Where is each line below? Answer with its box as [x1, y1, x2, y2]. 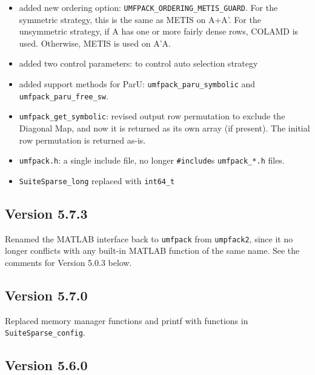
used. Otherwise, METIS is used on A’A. [19, 36, 171, 49]
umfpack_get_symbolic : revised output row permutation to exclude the [19, 110, 285, 122]
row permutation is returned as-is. [19, 133, 146, 146]
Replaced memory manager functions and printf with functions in [5, 314, 248, 327]
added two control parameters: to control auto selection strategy [19, 57, 258, 70]
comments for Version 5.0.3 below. [5, 256, 132, 268]
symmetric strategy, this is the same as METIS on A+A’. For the [19, 13, 261, 25]
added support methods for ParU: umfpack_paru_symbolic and [19, 78, 256, 90]
